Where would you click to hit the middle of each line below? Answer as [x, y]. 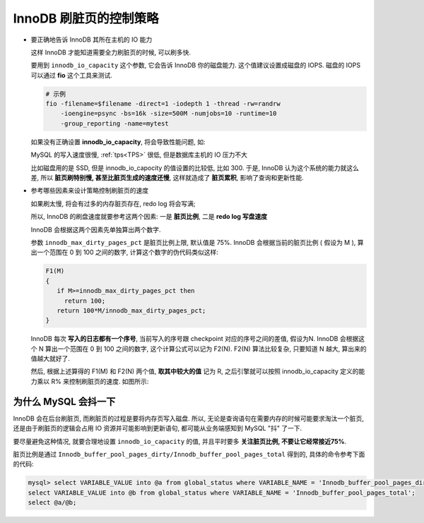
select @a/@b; [52, 503]
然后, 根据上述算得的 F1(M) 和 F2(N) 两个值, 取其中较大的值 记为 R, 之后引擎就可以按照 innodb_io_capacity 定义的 [195, 371]
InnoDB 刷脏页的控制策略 [86, 18]
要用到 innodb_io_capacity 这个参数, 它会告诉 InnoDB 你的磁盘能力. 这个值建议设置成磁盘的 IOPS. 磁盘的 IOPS [195, 65]
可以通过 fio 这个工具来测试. [71, 75]
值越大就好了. [51, 359]
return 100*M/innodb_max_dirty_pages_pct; [131, 310]
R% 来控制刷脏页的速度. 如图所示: [100, 381]
